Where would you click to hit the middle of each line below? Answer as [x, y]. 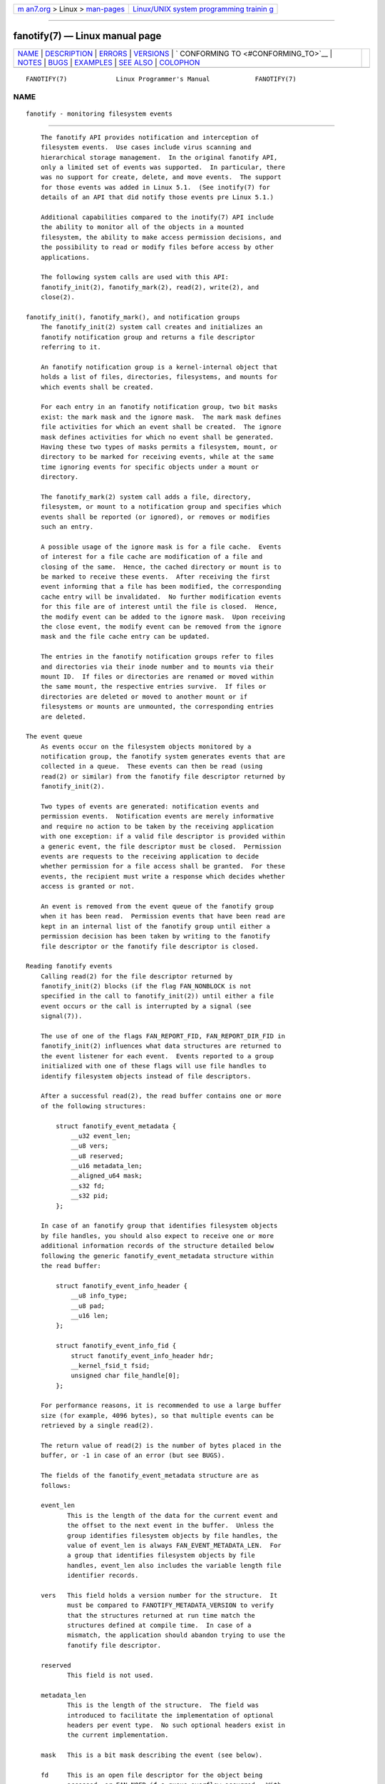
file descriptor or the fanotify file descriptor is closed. [150, 946]
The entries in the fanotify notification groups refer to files [157, 657]
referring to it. [71, 347]
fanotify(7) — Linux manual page [87, 36]
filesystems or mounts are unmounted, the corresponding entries [157, 707]
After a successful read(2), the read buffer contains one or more [161, 1096]
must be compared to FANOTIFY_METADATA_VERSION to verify [170, 1605]
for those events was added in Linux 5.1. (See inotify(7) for [155, 187]
